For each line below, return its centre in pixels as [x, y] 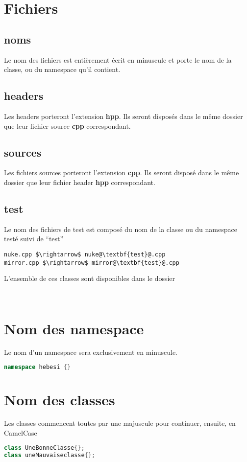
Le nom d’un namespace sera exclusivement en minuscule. [91, 352]
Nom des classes [60, 400]
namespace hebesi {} [37, 367]
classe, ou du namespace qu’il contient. [62, 69]
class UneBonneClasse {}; [44, 448]
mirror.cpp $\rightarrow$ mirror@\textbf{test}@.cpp [92, 263]
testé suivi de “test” [34, 239]
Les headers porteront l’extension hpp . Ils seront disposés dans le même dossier [123, 116]
